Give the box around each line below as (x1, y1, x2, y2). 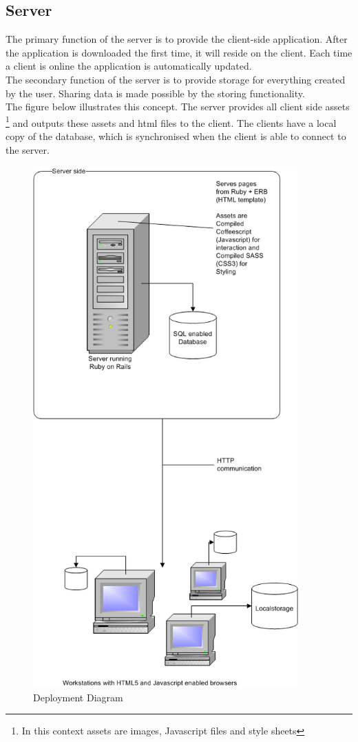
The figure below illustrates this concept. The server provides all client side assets (6, 99, 350, 114)
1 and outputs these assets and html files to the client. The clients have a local (6, 113, 337, 130)
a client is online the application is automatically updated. (6, 59, 252, 73)
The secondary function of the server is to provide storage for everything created (6, 72, 346, 86)
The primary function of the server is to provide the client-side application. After (6, 32, 348, 46)
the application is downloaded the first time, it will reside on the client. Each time (6, 45, 352, 59)
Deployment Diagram (33, 690, 123, 704)
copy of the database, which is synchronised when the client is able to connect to (6, 129, 346, 143)
